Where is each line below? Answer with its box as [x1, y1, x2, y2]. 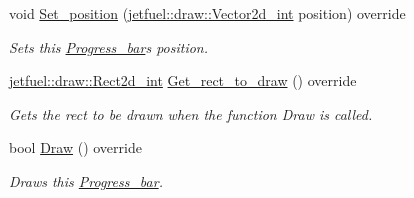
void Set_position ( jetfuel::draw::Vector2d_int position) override [9, 3, 406, 23]
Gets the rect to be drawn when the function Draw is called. [9, 103, 373, 124]
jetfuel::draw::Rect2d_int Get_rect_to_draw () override [9, 70, 357, 91]
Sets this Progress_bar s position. [9, 36, 209, 57]
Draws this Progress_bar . [9, 170, 163, 191]
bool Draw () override [9, 137, 142, 158]
